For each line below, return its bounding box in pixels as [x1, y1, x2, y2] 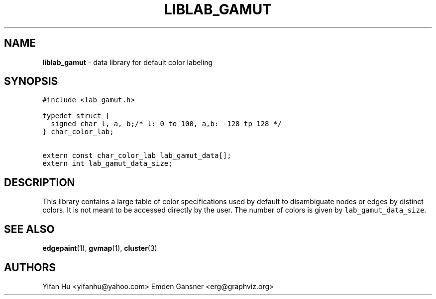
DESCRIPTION [4, 176, 75, 189]
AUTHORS [4, 261, 56, 274]
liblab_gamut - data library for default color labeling [42, 58, 213, 67]
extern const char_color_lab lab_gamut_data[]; [42, 151, 231, 160]
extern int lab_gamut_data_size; [42, 159, 173, 168]
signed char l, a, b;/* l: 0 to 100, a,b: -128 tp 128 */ [51, 120, 282, 128]
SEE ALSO [4, 223, 55, 235]
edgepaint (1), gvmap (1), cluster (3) [42, 244, 157, 253]
